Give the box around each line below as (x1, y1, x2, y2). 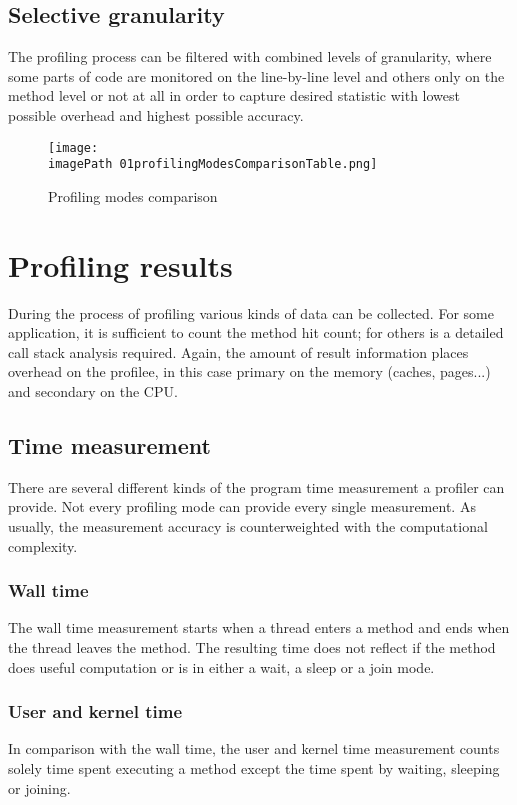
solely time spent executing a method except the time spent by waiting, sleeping (8, 757, 500, 778)
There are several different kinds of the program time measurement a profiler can (8, 476, 505, 497)
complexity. (8, 535, 78, 556)
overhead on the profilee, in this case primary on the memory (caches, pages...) (8, 361, 491, 382)
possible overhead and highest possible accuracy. (8, 104, 304, 125)
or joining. (8, 777, 71, 798)
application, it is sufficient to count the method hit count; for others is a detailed (8, 322, 504, 343)
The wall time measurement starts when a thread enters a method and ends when (8, 617, 510, 638)
